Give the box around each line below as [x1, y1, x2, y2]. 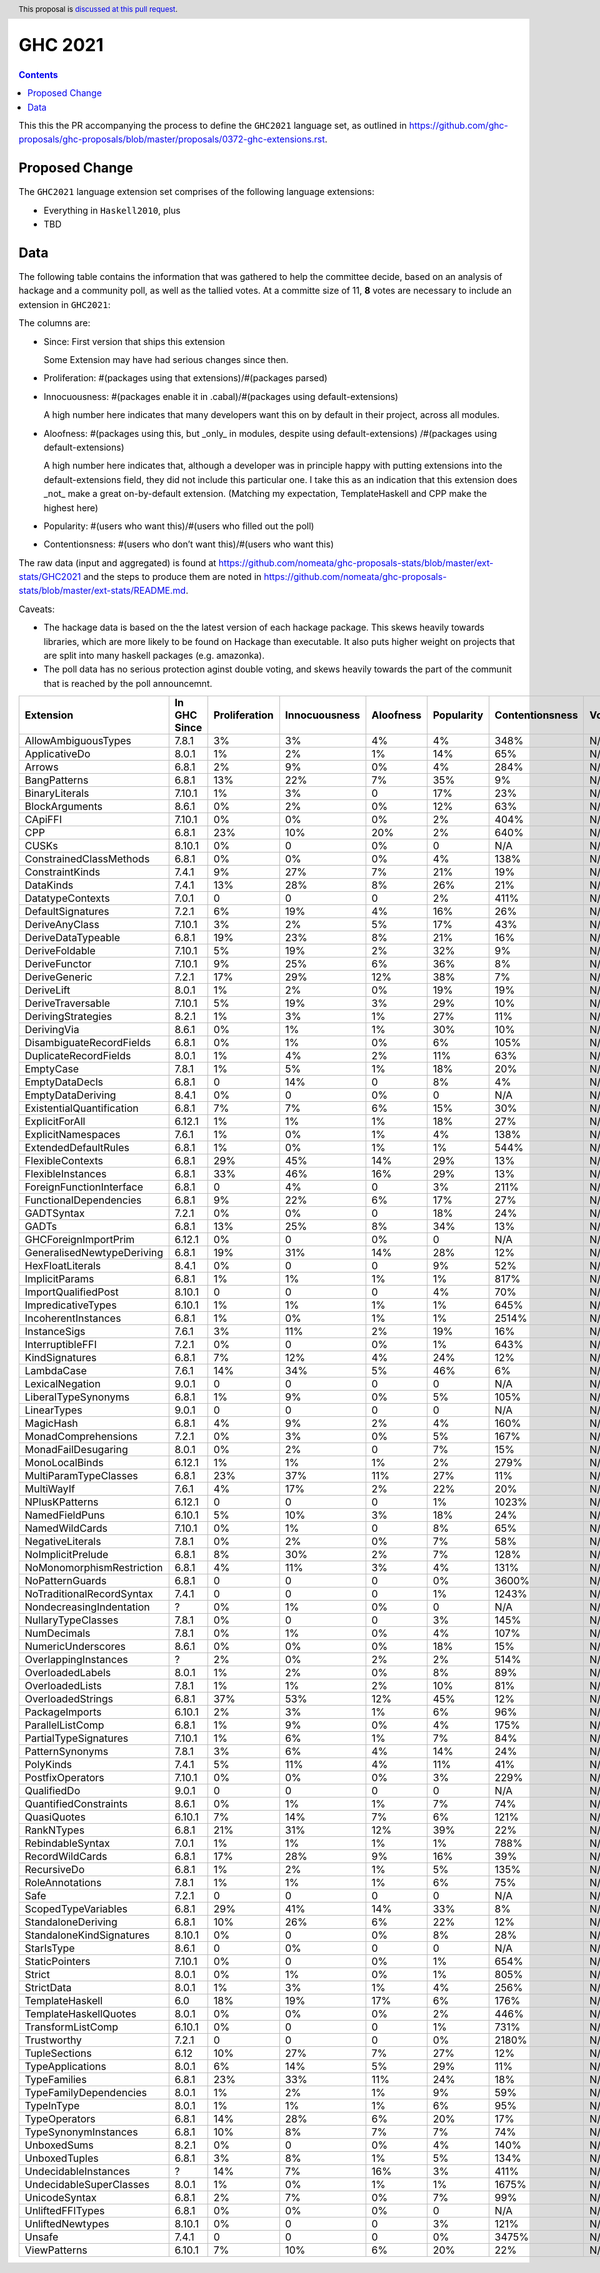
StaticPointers [24, 1955, 91, 1969]
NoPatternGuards [24, 1574, 107, 1588]
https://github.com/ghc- [408, 120, 509, 132]
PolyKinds [24, 1758, 73, 1772]
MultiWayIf [24, 1482, 75, 1496]
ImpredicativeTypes [24, 1298, 117, 1312]
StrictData [24, 1981, 72, 1995]
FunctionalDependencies [24, 1193, 142, 1207]
